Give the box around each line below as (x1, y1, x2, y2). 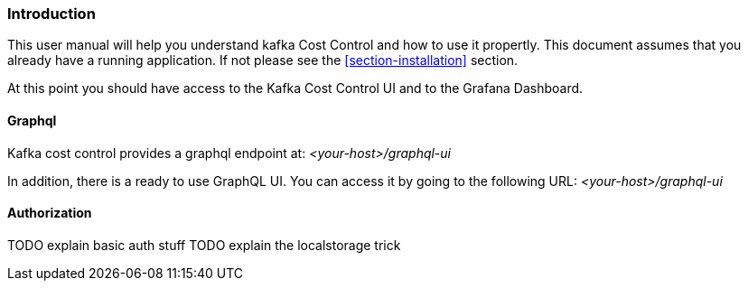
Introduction (7, 5, 96, 23)
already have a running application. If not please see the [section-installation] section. (7, 52, 519, 69)
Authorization (7, 205, 92, 221)
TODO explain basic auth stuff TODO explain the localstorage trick (7, 237, 401, 253)
